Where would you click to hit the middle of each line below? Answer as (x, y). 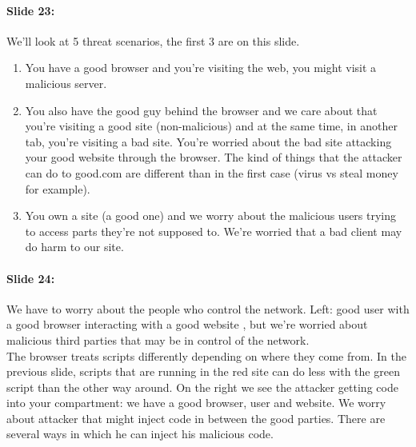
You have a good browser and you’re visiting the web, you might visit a (201, 68)
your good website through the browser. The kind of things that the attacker (214, 157)
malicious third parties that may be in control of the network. (158, 339)
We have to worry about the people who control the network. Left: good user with (208, 308)
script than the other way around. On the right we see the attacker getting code (202, 387)
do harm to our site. (74, 247)
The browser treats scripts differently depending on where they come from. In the (206, 355)
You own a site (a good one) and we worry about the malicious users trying (211, 216)
